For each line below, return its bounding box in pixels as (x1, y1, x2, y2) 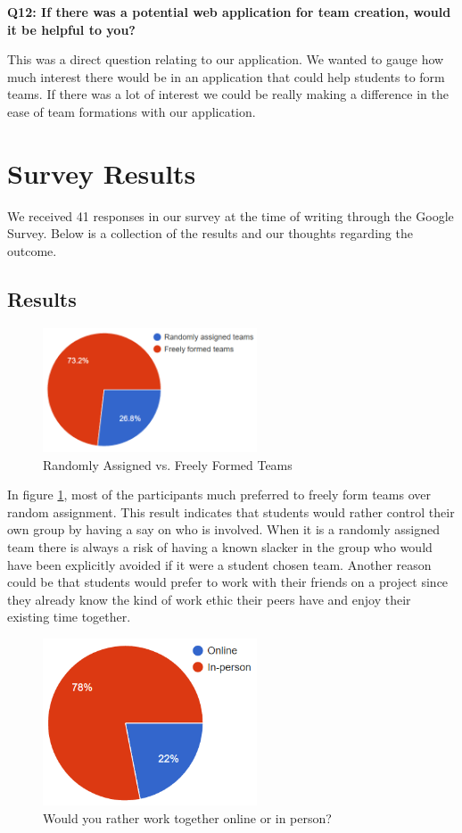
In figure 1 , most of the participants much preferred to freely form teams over (7, 485, 431, 504)
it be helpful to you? (7, 20, 136, 38)
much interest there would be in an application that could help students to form (7, 67, 445, 86)
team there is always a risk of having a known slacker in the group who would (7, 538, 433, 556)
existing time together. (7, 607, 131, 626)
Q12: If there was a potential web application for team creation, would (7, 3, 451, 21)
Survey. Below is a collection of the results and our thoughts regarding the (7, 224, 413, 243)
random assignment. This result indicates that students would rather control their (7, 502, 455, 521)
